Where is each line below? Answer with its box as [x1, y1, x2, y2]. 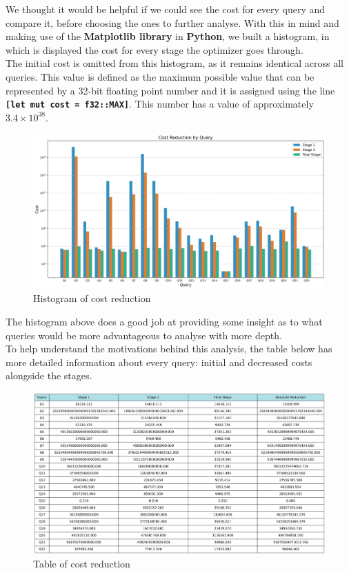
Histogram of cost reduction [33, 291, 151, 305]
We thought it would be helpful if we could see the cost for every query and [6, 2, 326, 16]
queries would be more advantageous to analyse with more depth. [6, 328, 282, 342]
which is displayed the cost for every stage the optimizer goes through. [6, 42, 303, 57]
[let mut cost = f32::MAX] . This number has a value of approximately [6, 97, 314, 111]
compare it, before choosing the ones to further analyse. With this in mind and [6, 15, 339, 30]
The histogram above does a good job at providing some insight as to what [6, 314, 323, 329]
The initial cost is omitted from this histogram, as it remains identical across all [6, 56, 343, 70]
